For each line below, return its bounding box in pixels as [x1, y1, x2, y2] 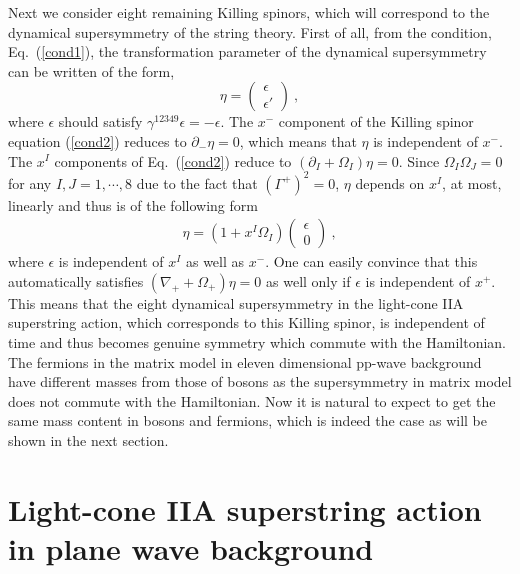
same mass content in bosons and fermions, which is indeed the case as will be [8, 410, 487, 431]
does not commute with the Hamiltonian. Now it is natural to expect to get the [8, 390, 496, 411]
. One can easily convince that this [265, 251, 478, 272]
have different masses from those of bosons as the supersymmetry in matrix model [8, 371, 512, 392]
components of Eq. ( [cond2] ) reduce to [54, 150, 292, 171]
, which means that [239, 130, 357, 151]
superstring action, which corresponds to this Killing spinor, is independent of [8, 312, 485, 333]
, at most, [442, 172, 502, 193]
